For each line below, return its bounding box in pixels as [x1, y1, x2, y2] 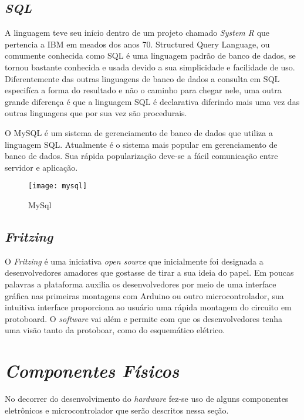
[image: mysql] [28, 182, 87, 191]
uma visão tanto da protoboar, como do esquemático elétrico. [5, 324, 225, 336]
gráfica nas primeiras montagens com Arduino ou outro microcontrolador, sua [5, 289, 284, 302]
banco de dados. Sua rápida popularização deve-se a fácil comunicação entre [5, 150, 278, 162]
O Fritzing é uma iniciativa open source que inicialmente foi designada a [5, 255, 264, 267]
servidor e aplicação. [5, 161, 78, 173]
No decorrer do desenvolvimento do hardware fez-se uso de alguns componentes [5, 392, 289, 405]
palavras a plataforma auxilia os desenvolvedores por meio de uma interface [5, 277, 276, 290]
